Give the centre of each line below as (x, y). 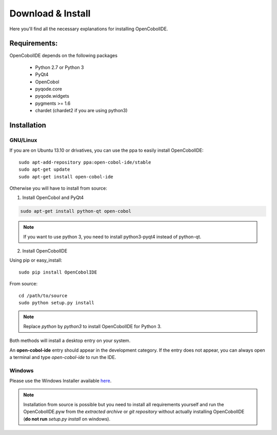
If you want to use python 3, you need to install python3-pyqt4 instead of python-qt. (112, 237)
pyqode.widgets (52, 96)
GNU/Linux (23, 140)
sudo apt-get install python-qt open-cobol (76, 211)
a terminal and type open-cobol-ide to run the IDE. (63, 357)
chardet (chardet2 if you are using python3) (81, 111)
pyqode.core (49, 89)
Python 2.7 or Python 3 (60, 67)
